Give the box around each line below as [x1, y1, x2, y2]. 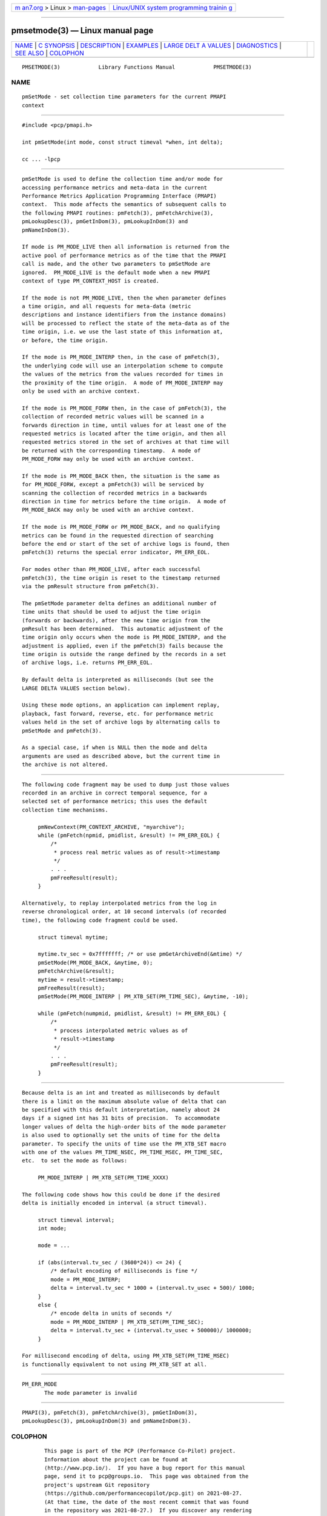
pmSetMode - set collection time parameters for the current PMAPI [22, 93, 226, 100]
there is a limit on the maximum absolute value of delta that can [22, 1098, 226, 1105]
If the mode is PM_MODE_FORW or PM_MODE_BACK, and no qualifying [22, 523, 220, 531]
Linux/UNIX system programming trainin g [113, 4, 233, 12]
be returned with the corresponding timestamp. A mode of [22, 447, 201, 454]
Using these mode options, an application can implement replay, [22, 702, 220, 709]
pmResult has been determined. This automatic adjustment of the [22, 625, 223, 632]
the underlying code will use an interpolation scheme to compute [22, 362, 223, 369]
